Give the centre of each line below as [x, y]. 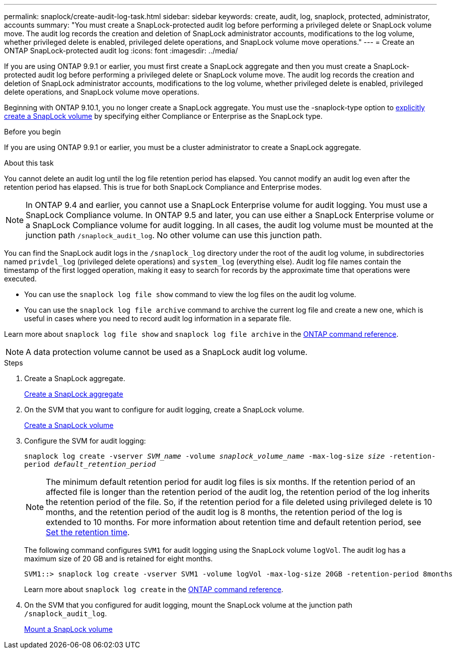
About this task [29, 163]
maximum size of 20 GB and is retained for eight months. [119, 559]
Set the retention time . [88, 532]
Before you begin [32, 132]
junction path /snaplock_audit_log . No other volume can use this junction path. [174, 235]
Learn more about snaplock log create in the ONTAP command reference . [154, 589]
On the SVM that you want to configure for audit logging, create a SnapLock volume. [164, 410]
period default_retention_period [90, 464]
